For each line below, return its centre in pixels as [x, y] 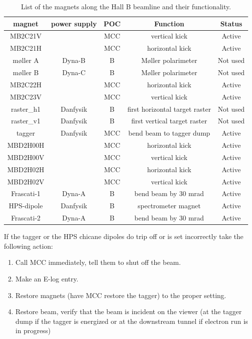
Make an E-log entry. [47, 278]
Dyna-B [74, 60]
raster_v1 [26, 121]
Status [231, 23]
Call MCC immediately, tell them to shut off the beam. [98, 262]
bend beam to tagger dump [169, 133]
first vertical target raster [169, 121]
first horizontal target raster [169, 109]
